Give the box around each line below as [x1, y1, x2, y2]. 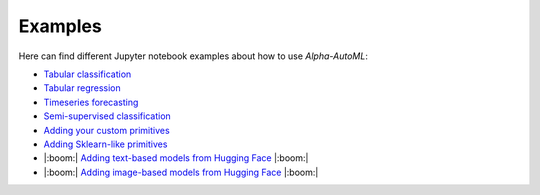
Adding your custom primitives [43, 124, 170, 136]
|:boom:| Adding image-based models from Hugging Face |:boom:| [43, 166, 319, 178]
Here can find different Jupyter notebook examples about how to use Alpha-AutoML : [18, 50, 369, 62]
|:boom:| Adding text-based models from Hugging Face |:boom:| [43, 152, 309, 164]
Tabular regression [43, 82, 122, 94]
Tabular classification [43, 68, 132, 80]
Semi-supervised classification [43, 110, 172, 122]
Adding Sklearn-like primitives [43, 138, 168, 150]
